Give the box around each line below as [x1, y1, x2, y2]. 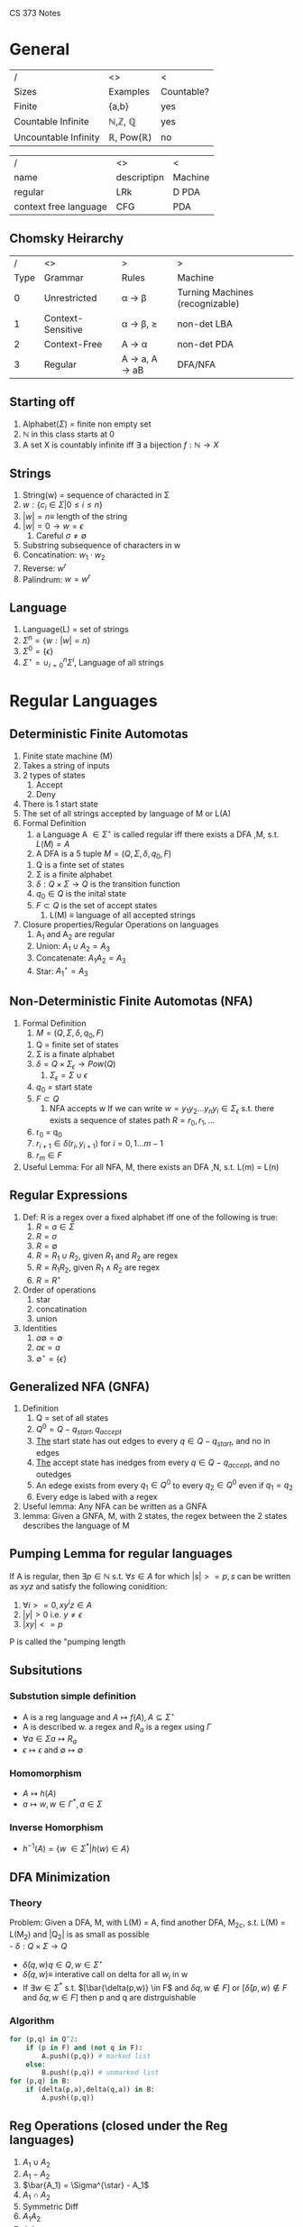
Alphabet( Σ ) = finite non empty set [22, 419, 151, 429]
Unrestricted [43, 291, 97, 304]
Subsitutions [9, 1662, 83, 1678]
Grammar [43, 271, 84, 283]
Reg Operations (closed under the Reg [9, 2119, 228, 2134]
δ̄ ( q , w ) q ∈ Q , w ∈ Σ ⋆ [22, 1957, 104, 1970]
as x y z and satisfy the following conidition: [9, 1580, 169, 1591]
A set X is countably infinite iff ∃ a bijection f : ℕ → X [22, 439, 219, 450]
